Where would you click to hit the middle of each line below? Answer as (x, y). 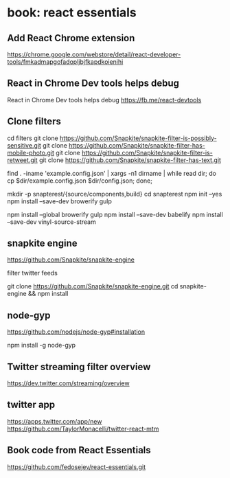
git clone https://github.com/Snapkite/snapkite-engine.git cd (93, 286)
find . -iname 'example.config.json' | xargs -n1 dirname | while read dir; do (112, 173)
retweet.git (22, 160)
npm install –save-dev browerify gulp (59, 201)
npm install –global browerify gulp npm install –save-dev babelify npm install (115, 214)
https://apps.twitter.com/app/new (55, 421)
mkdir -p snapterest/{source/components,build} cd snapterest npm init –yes (115, 194)
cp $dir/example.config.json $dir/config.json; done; (80, 181)
